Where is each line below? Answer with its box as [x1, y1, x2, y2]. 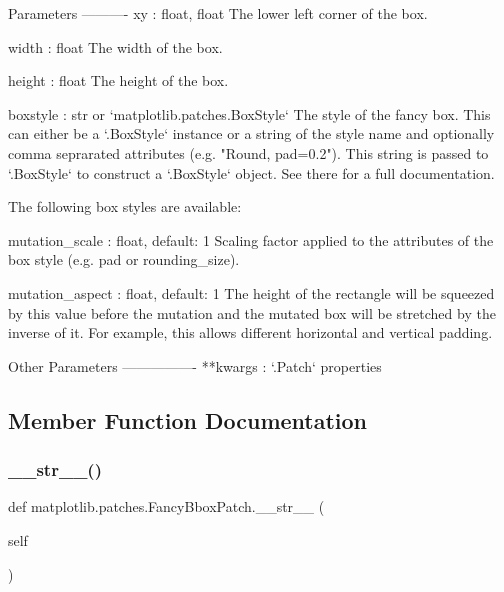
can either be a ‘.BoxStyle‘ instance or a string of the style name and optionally [8, 123, 495, 144]
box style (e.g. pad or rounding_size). [8, 249, 240, 270]
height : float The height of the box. [8, 70, 229, 91]
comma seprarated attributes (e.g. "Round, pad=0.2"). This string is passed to [8, 142, 489, 163]
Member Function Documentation [8, 404, 368, 435]
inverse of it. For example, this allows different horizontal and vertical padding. [8, 322, 493, 343]
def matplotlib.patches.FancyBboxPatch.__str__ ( [8, 496, 325, 517]
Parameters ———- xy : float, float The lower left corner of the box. [8, 3, 428, 23]
